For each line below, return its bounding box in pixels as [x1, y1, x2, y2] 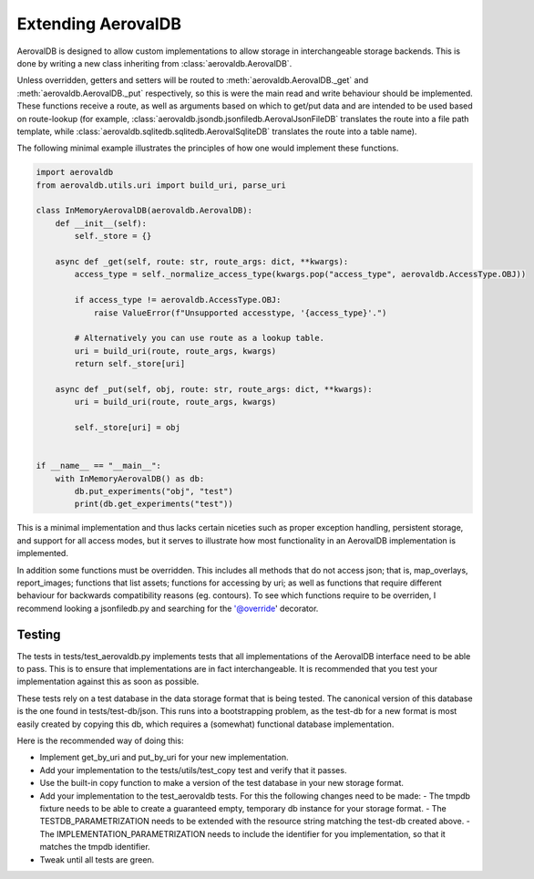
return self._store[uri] [74, 358, 186, 369]
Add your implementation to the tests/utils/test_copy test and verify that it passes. [39, 764, 347, 775]
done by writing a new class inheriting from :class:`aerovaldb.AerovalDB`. [16, 57, 293, 68]
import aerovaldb [36, 167, 114, 178]
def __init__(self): [55, 218, 148, 228]
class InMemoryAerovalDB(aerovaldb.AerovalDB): [36, 205, 252, 216]
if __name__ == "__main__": [36, 460, 161, 471]
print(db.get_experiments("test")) [74, 499, 234, 510]
